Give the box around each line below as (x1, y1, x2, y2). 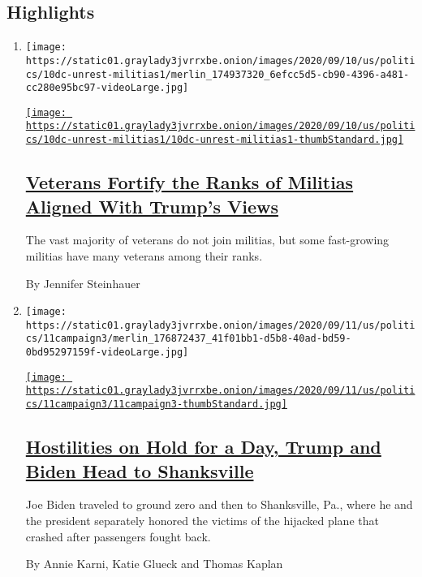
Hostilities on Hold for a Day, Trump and (25, 434, 381, 459)
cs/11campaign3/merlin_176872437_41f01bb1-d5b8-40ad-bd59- (25, 333, 351, 345)
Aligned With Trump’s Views (25, 193, 278, 218)
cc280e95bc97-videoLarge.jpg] (25, 82, 189, 94)
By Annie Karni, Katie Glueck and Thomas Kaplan (25, 555, 283, 572)
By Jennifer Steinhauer (25, 274, 140, 291)
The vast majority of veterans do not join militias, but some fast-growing (25, 231, 390, 248)
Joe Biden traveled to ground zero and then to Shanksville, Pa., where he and (25, 496, 413, 513)
